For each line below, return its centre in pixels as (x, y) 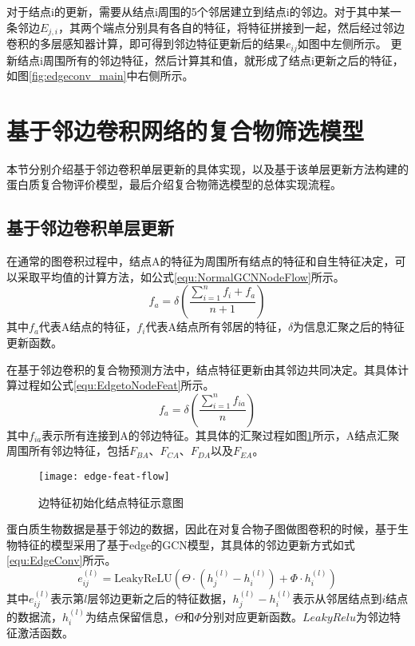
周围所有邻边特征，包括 (68, 451)
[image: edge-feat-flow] (104, 476)
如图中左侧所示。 (342, 44)
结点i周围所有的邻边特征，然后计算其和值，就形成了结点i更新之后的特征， (210, 60)
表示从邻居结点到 (337, 598)
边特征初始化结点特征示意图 (111, 502)
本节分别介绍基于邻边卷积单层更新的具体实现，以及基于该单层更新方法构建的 (207, 168)
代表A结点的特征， (88, 327)
